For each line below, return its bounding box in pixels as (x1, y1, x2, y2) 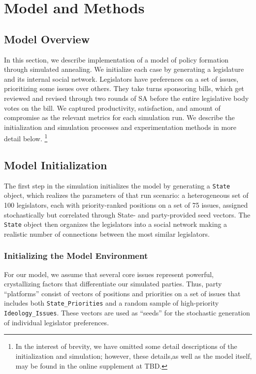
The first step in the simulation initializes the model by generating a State (4, 180, 230, 190)
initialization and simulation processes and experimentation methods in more (4, 122, 236, 132)
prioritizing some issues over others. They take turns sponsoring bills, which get (4, 83, 244, 93)
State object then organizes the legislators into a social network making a (4, 219, 227, 229)
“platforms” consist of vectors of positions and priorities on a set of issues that (4, 288, 241, 298)
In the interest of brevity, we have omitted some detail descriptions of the (15, 341, 237, 351)
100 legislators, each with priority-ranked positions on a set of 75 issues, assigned (4, 200, 248, 210)
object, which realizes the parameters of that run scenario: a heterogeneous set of (4, 190, 249, 200)
